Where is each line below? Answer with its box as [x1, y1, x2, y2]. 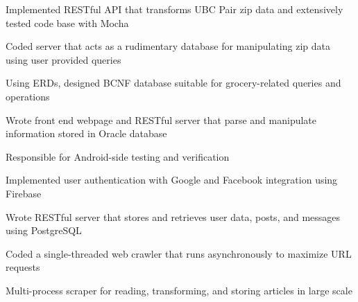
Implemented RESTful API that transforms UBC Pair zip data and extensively [6, 2, 343, 16]
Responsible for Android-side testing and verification [6, 149, 230, 163]
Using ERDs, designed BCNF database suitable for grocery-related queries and [6, 75, 341, 90]
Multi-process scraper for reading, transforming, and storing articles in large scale [6, 283, 352, 297]
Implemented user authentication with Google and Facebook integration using [6, 172, 338, 187]
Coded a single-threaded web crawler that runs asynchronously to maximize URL [6, 246, 352, 260]
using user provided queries [6, 52, 121, 66]
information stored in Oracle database [6, 126, 167, 141]
